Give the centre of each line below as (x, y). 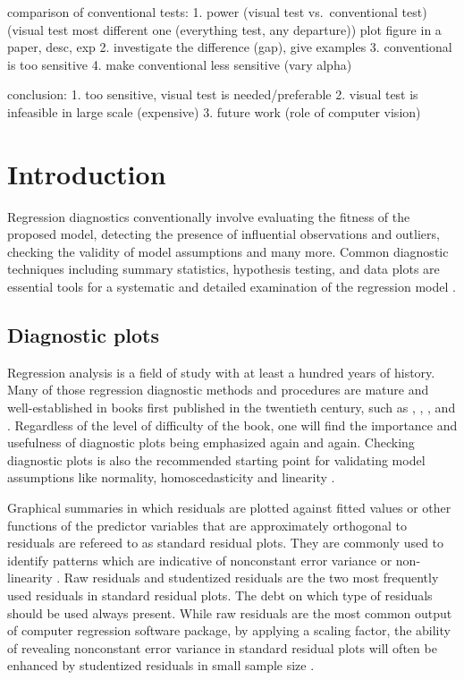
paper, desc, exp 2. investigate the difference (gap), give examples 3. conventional (230, 47)
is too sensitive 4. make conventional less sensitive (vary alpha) (180, 64)
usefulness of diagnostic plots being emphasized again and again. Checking (211, 442)
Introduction (87, 173)
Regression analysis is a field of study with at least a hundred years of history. (221, 372)
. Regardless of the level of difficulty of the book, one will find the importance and (232, 425)
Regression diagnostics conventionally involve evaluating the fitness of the (209, 216)
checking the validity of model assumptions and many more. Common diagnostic (228, 251)
